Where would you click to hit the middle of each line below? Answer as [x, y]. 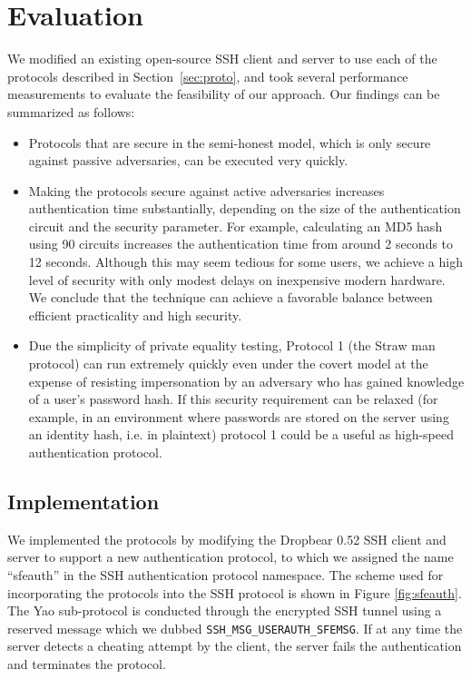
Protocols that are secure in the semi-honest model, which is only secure [230, 142]
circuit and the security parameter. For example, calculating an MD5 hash [235, 226]
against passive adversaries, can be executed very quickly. [188, 160]
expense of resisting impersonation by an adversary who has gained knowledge [246, 381]
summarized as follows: [71, 111]
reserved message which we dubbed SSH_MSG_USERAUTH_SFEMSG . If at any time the [235, 628]
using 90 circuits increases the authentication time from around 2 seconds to [241, 244]
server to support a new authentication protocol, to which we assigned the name [231, 557]
